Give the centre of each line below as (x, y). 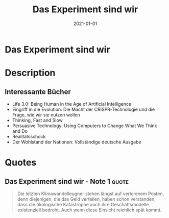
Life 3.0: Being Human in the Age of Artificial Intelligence (71, 104)
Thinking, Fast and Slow (37, 120)
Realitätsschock (29, 136)
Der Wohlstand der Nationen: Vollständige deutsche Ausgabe (77, 142)
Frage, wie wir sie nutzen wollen (46, 115)
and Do (20, 131)
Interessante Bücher (38, 92)
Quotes (21, 163)
